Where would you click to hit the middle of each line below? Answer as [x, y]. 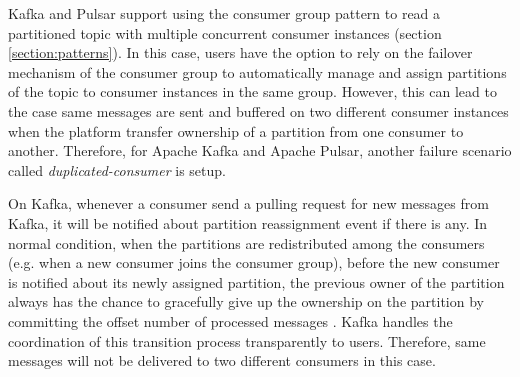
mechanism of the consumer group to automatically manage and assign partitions [257, 71]
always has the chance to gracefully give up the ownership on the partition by [246, 301]
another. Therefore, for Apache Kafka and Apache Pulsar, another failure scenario [260, 150]
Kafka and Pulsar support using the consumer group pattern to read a [224, 13]
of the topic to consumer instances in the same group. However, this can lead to [252, 91]
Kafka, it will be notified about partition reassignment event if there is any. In [248, 222]
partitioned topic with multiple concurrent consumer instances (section [225, 32]
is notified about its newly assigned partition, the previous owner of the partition [256, 281]
